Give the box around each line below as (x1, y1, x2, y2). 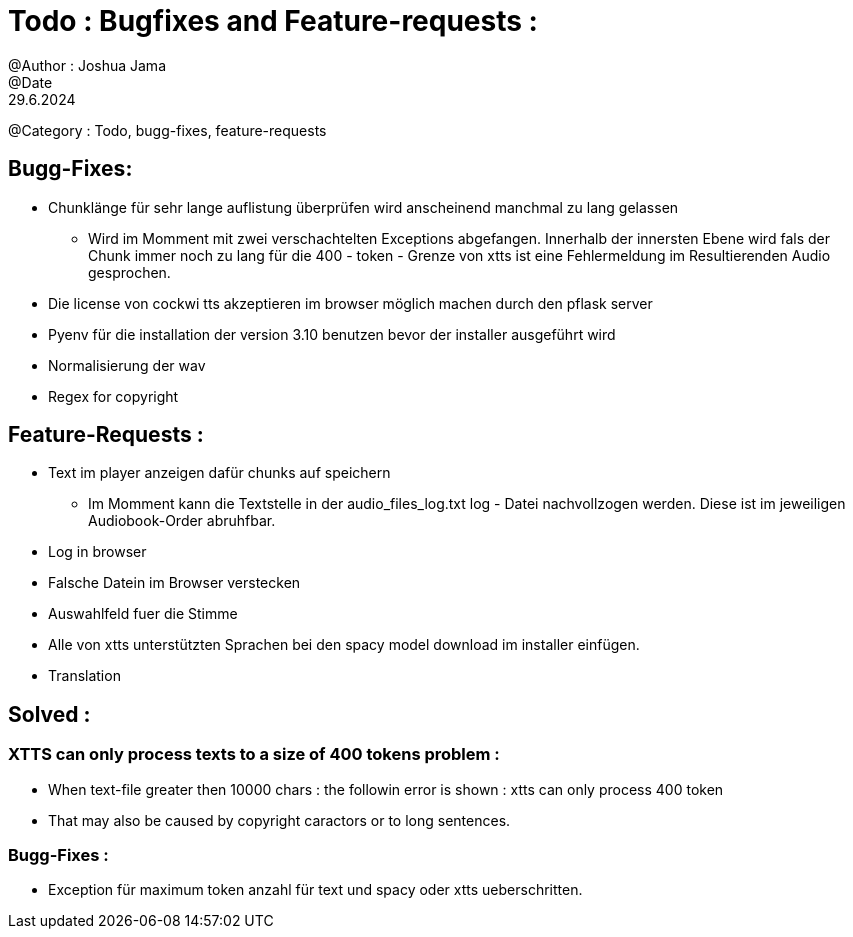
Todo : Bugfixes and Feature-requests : (8, 4, 538, 38)
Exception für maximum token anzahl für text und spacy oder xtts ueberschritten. (48, 881, 583, 899)
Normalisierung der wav (48, 356, 206, 374)
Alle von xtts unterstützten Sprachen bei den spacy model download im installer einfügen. (48, 636, 640, 654)
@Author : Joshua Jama (8, 56, 166, 74)
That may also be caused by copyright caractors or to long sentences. (48, 811, 511, 829)
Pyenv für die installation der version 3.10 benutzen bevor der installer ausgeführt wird (48, 325, 616, 343)
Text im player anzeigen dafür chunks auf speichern (48, 464, 391, 482)
